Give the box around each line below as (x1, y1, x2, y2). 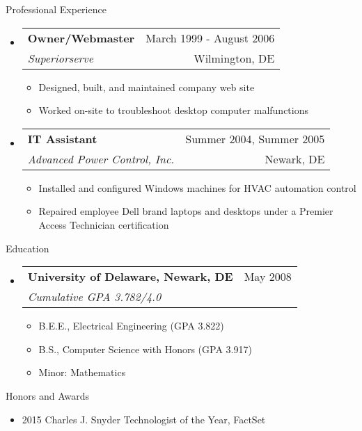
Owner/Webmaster (27, 29, 135, 46)
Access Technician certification (38, 217, 169, 231)
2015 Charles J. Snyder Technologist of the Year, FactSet (22, 412, 266, 426)
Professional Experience (6, 2, 107, 16)
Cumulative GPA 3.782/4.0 (27, 288, 162, 305)
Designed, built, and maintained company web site (38, 79, 255, 94)
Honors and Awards (6, 388, 90, 402)
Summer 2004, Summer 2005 (185, 130, 325, 147)
